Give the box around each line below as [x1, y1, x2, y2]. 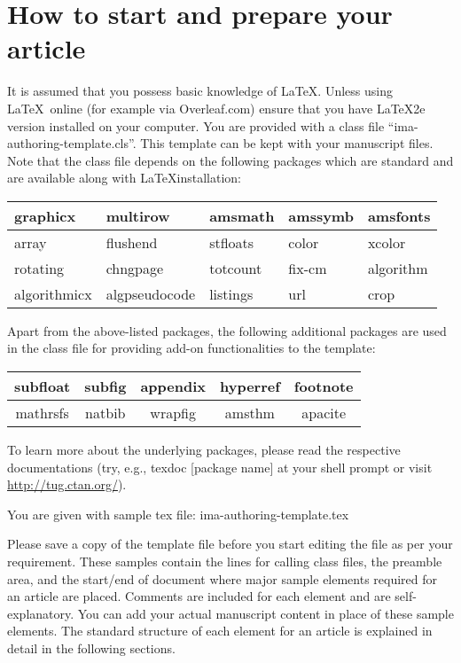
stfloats [209, 231, 254, 253]
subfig [84, 376, 127, 397]
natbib [85, 402, 126, 424]
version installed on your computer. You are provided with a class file [7, 116, 385, 135]
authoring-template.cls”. [7, 134, 137, 152]
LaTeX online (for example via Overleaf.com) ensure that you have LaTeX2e [7, 98, 426, 117]
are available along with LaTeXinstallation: [7, 168, 241, 187]
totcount [209, 257, 262, 278]
